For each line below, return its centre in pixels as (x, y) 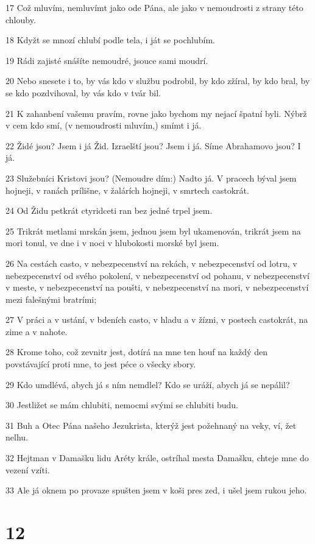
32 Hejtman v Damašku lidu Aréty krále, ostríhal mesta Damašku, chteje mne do (157, 458)
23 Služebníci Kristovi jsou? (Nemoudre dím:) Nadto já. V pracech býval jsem (151, 178)
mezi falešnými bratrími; (51, 299)
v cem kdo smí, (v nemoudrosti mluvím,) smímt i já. (104, 125)
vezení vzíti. (28, 469)
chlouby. (21, 19)
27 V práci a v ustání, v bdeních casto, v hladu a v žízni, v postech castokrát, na (157, 320)
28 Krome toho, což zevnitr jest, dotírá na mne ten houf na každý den (136, 352)
